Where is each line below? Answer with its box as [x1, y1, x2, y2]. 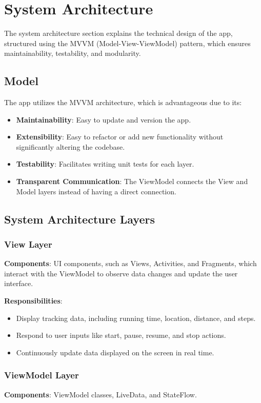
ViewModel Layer [4, 369, 79, 381]
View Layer [4, 237, 52, 250]
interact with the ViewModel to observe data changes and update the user [4, 268, 238, 278]
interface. [4, 278, 33, 289]
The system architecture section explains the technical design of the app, [4, 28, 233, 38]
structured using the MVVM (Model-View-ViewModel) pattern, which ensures [4, 37, 251, 48]
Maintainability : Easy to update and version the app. [16, 114, 191, 125]
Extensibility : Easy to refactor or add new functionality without [16, 131, 224, 142]
